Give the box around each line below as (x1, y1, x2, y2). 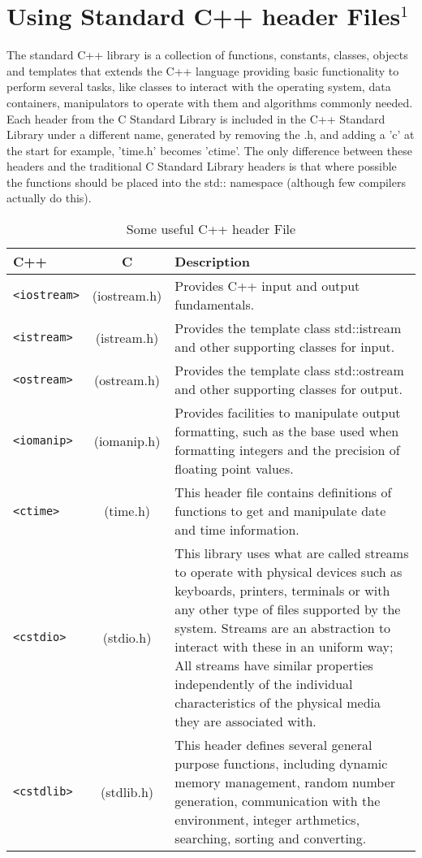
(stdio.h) (102, 627, 152, 647)
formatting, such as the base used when (174, 422, 399, 441)
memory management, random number (174, 773, 396, 792)
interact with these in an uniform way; (174, 637, 394, 656)
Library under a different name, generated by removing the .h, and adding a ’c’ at (6, 126, 415, 143)
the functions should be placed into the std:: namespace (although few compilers (6, 173, 406, 190)
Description (174, 252, 250, 271)
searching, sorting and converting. (174, 829, 367, 848)
